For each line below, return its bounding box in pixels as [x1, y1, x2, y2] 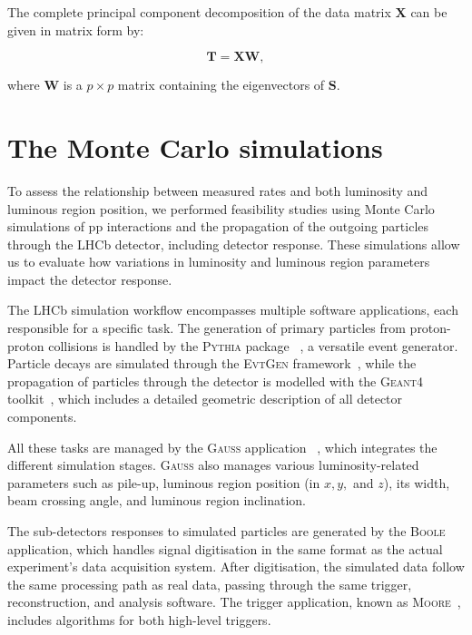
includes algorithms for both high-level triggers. [7, 610, 271, 629]
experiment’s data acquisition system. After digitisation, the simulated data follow [7, 557, 465, 576]
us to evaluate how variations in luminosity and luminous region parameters [7, 252, 430, 271]
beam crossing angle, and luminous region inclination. [7, 491, 306, 510]
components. [7, 407, 77, 426]
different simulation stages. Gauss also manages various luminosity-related [7, 455, 419, 474]
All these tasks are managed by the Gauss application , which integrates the [7, 437, 438, 456]
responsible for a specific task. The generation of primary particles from [7, 318, 406, 337]
